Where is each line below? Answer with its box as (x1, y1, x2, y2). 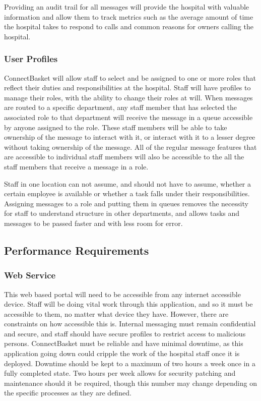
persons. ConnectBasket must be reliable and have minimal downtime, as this (4, 338, 243, 349)
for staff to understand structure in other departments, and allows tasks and (4, 208, 240, 218)
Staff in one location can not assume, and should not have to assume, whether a (4, 178, 251, 189)
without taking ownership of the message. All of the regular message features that (4, 141, 257, 152)
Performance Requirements (4, 242, 149, 258)
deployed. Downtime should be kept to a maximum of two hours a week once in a (4, 358, 255, 368)
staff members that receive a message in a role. (4, 161, 149, 171)
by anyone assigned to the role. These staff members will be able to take (4, 122, 227, 132)
